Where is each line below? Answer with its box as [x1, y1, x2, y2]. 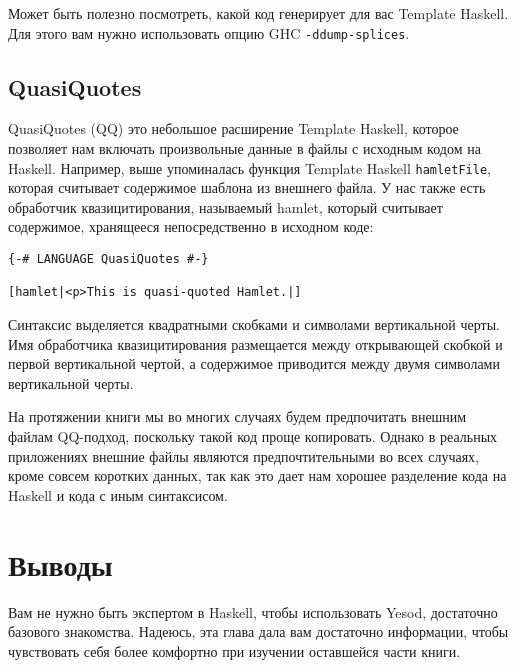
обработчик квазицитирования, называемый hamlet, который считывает [8, 196, 443, 217]
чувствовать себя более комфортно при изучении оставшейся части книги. [8, 640, 461, 661]
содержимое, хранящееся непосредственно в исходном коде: [8, 216, 374, 237]
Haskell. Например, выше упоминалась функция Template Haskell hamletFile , [8, 157, 491, 178]
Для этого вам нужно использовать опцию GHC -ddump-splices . [8, 22, 410, 43]
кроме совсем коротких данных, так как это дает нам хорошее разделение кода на [8, 465, 507, 486]
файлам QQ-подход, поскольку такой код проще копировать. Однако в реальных [8, 426, 498, 447]
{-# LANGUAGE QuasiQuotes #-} [8, 252, 209, 267]
